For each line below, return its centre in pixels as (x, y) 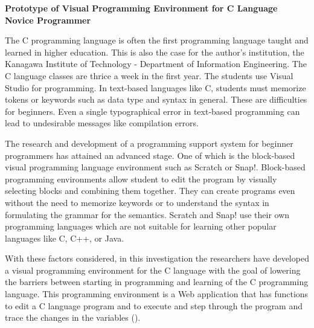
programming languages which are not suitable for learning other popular (141, 226)
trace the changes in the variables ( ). (73, 317)
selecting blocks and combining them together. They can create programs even (150, 191)
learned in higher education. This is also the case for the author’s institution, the (155, 52)
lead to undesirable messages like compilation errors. (102, 123)
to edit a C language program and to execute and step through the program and (154, 305)
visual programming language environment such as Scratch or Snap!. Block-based (155, 167)
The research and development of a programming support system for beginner (149, 143)
